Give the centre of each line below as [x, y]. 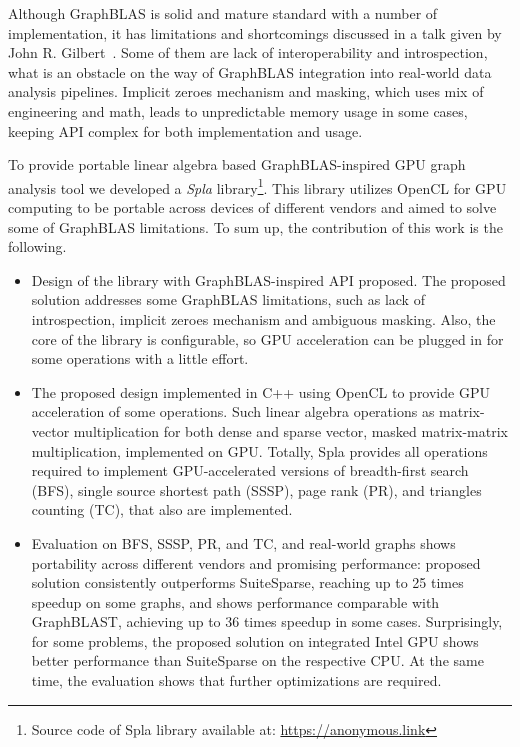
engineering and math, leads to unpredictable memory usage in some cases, [238, 110]
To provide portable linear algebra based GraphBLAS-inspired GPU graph [237, 164]
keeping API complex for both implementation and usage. [185, 130]
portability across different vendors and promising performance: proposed [256, 562]
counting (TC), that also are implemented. [162, 509]
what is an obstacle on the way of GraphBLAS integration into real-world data [250, 71]
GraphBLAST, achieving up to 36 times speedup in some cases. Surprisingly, [267, 621]
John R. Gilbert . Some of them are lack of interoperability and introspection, [248, 52]
